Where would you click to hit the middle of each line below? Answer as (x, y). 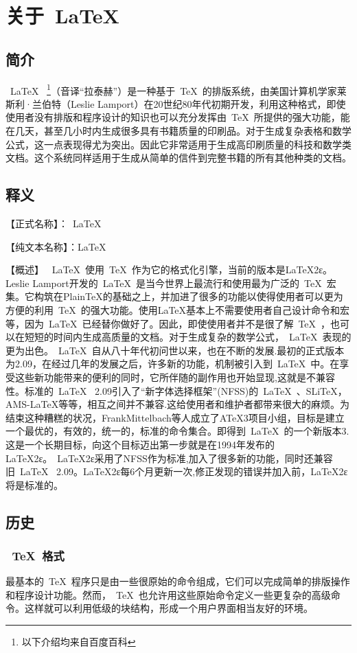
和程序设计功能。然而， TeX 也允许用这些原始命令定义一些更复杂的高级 (168, 594)
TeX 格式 (38, 555)
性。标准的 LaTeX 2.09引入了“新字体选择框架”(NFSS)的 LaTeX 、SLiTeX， (176, 390)
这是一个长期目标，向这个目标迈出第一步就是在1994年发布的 (140, 444)
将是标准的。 (34, 484)
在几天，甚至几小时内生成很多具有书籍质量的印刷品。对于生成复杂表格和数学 (178, 131)
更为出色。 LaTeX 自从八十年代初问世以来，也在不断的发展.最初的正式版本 (175, 350)
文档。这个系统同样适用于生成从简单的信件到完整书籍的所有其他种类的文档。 (178, 158)
